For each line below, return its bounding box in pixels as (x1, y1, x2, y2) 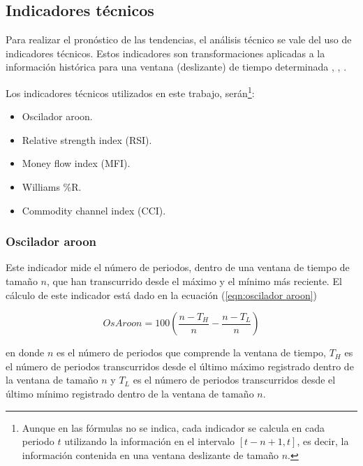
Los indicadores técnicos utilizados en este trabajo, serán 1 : (6, 83, 255, 100)
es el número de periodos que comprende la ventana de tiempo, (56, 345, 326, 360)
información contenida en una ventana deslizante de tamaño (22, 447, 279, 462)
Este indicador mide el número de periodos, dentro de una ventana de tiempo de (6, 260, 350, 275)
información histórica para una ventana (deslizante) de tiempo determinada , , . (6, 59, 347, 74)
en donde (6, 345, 45, 360)
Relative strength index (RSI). (22, 132, 152, 147)
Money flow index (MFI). (22, 156, 131, 170)
